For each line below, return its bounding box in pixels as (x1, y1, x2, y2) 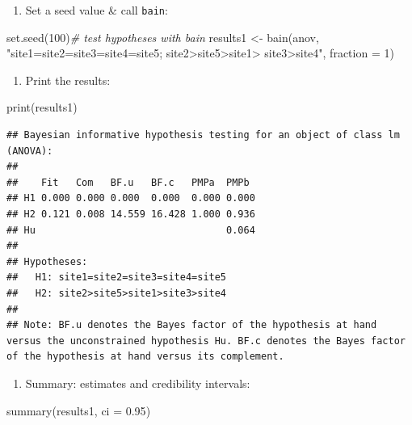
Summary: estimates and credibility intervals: (25, 374, 250, 391)
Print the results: (25, 71, 111, 88)
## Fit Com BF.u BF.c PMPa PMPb (6, 176, 250, 188)
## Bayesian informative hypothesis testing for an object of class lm (6, 129, 400, 141)
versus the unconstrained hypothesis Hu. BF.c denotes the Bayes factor (6, 335, 406, 347)
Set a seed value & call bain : (25, 2, 168, 18)
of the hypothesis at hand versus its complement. (6, 351, 284, 363)
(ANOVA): (6, 145, 53, 157)
